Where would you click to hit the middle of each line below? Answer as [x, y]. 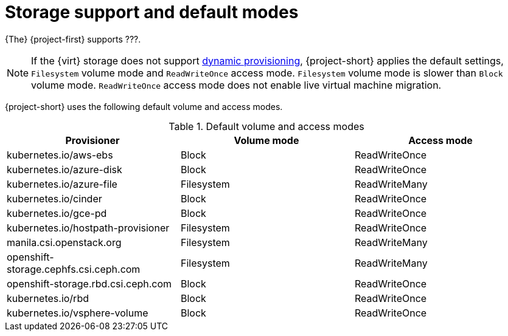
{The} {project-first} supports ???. [73, 39]
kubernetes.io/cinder [54, 198]
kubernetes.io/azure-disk [64, 169]
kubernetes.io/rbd [48, 298]
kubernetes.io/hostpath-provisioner [88, 228]
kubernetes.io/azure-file [62, 184]
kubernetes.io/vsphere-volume [78, 313]
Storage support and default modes [152, 12]
